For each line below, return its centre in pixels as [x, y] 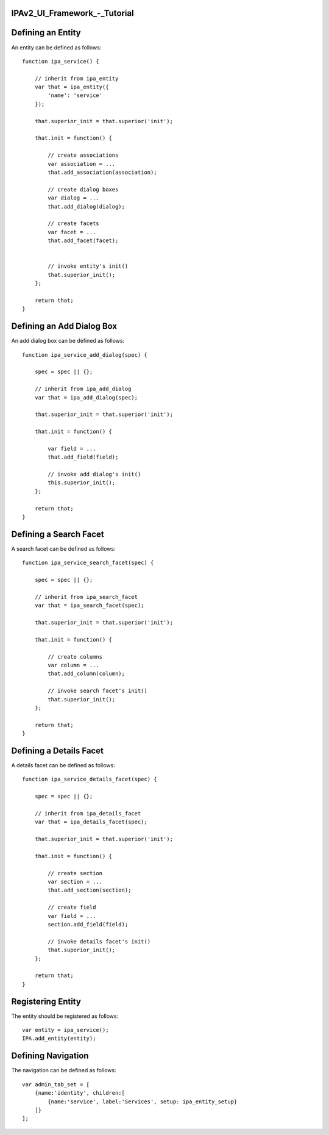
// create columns [75, 657]
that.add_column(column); [86, 674]
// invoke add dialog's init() [94, 474]
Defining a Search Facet [58, 534]
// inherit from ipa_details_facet [88, 813]
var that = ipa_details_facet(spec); [91, 822]
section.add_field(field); [88, 925]
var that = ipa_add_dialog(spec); [86, 397]
